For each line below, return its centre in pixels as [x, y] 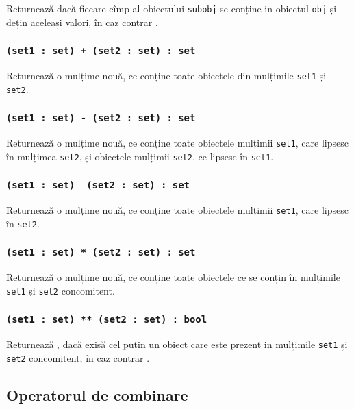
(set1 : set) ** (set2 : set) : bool [107, 320]
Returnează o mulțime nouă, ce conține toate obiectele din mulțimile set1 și [166, 76]
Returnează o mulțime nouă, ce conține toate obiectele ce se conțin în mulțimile [173, 277]
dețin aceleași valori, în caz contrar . [82, 22]
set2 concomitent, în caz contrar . [78, 358]
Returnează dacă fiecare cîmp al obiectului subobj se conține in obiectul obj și [172, 8]
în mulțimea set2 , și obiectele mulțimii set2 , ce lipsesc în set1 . [140, 156]
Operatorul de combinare [97, 395]
